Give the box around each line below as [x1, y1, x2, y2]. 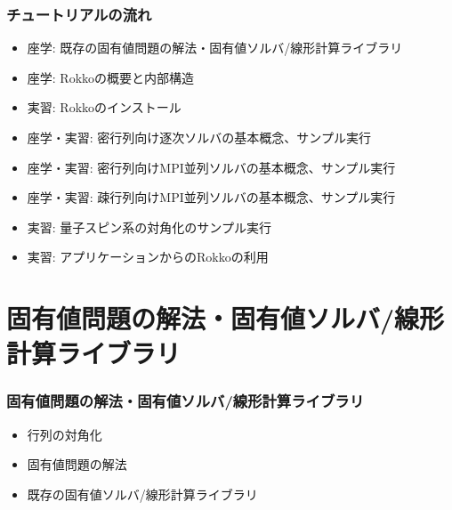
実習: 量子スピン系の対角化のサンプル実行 [27, 217, 271, 236]
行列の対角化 [27, 425, 102, 443]
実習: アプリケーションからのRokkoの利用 [27, 247, 269, 266]
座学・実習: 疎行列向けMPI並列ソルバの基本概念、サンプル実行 [27, 188, 396, 206]
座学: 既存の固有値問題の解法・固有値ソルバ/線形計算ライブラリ [27, 38, 403, 57]
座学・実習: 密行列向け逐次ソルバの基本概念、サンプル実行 [27, 128, 371, 146]
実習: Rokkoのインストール [27, 98, 182, 117]
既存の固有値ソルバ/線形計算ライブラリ [27, 484, 258, 503]
